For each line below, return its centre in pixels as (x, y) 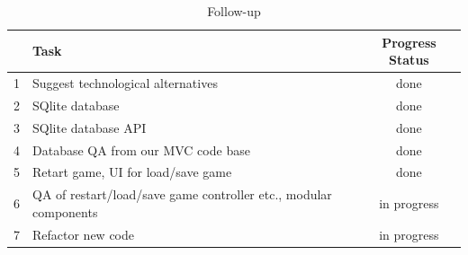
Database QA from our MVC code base (141, 149)
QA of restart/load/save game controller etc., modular (182, 194)
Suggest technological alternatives (125, 83)
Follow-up (234, 11)
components (65, 211)
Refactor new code (83, 234)
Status (409, 60)
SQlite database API (90, 127)
